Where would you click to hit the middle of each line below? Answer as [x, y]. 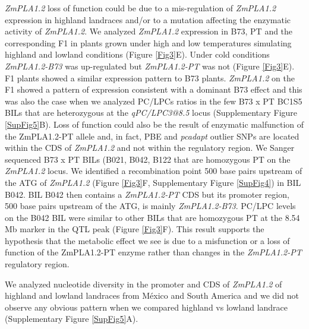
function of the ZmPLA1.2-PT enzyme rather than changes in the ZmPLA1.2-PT [153, 252]
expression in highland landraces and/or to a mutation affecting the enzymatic [148, 19]
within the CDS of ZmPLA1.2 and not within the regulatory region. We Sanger [150, 148]
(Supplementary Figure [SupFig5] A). [72, 319]
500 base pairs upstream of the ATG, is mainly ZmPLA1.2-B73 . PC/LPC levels [150, 206]
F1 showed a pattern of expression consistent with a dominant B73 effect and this [154, 89]
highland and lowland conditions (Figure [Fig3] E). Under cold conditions [137, 54]
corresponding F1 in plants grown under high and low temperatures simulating [148, 42]
